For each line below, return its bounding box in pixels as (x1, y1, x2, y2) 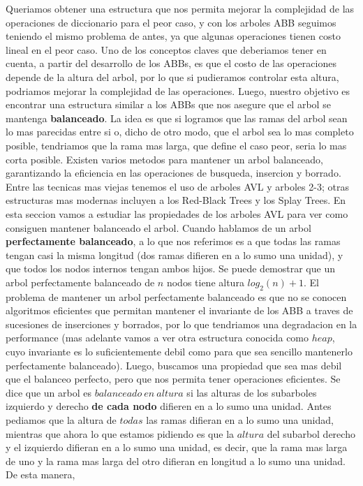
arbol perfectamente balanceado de (6, 274, 155, 289)
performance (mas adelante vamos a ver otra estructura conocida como (6, 330, 309, 345)
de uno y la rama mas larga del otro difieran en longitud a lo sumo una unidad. (6, 453, 346, 468)
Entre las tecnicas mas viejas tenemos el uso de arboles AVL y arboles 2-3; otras (6, 179, 349, 193)
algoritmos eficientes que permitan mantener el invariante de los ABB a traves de (6, 303, 353, 318)
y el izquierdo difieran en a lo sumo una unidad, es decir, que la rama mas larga (6, 440, 348, 455)
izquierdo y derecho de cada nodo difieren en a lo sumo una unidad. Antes (6, 399, 332, 413)
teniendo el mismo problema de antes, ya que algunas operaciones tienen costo (6, 29, 341, 43)
